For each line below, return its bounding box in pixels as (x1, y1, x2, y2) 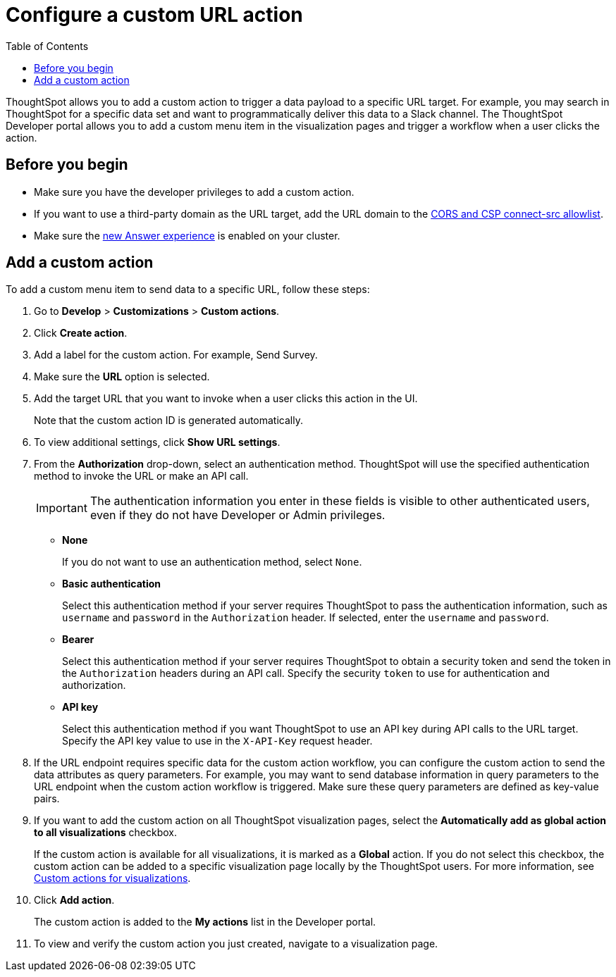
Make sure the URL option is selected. (34, 371, 210, 383)
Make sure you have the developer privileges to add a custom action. (34, 185, 355, 198)
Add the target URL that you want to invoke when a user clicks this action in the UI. (34, 392, 418, 405)
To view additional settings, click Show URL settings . (34, 436, 281, 449)
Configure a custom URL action (6, 3, 303, 27)
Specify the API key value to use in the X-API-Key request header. (62, 735, 373, 747)
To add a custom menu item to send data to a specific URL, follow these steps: (6, 283, 370, 296)
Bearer (62, 633, 94, 646)
